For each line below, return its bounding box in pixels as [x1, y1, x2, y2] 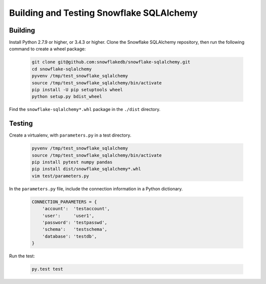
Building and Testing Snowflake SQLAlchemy [9, 7, 198, 18]
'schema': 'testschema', [42, 227, 108, 232]
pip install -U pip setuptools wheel [32, 87, 123, 92]
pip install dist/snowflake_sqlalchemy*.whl [32, 166, 141, 172]
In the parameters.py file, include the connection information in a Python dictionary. [9, 185, 183, 192]
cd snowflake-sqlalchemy [32, 66, 92, 71]
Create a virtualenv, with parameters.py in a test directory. [9, 132, 132, 138]
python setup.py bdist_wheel [32, 94, 102, 100]
